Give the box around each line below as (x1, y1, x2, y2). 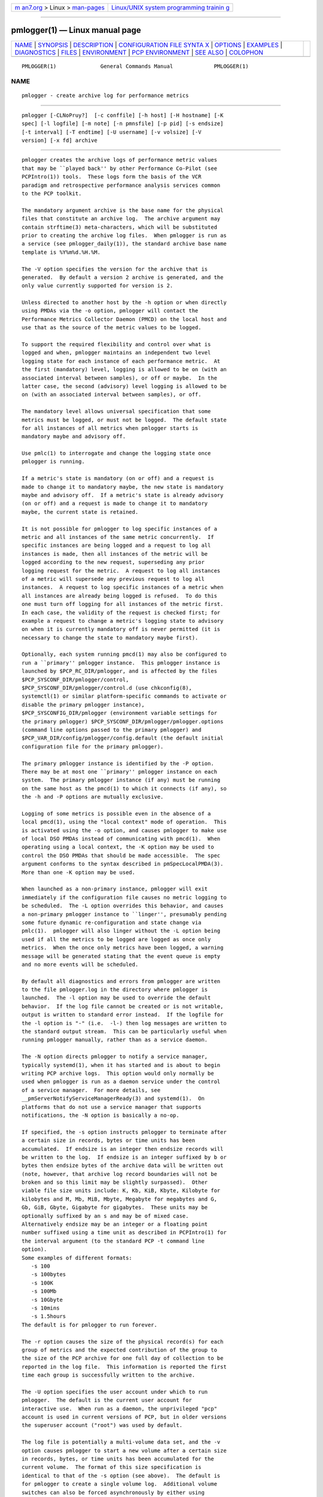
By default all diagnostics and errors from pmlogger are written (22, 978, 221, 984)
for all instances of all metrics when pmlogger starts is (22, 425, 199, 431)
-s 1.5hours (31, 1313, 66, 1320)
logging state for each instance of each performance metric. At (22, 357, 221, 365)
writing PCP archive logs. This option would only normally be (22, 1070, 215, 1077)
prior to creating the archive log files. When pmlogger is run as (22, 232, 227, 239)
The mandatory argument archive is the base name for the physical (22, 207, 224, 214)
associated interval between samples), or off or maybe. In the (22, 374, 218, 381)
